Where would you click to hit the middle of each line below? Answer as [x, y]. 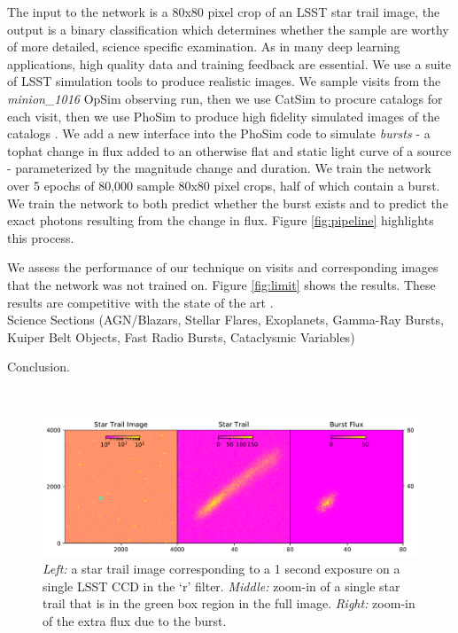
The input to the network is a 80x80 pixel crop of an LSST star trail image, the [224, 12]
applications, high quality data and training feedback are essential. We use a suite [229, 63]
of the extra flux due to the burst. [135, 620]
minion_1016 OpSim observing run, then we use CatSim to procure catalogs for [225, 98]
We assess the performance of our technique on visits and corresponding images [223, 267]
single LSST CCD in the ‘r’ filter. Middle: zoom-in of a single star [221, 586]
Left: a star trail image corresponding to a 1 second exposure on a [221, 569]
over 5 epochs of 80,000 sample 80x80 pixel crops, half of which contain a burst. [224, 185]
